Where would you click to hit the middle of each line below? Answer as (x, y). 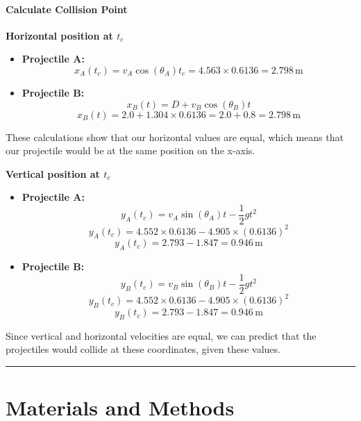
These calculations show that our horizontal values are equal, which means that (175, 137)
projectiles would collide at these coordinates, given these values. (143, 349)
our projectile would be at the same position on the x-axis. (131, 150)
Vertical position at (53, 173)
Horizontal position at (59, 35)
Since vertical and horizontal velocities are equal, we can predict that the (161, 335)
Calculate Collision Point (67, 9)
